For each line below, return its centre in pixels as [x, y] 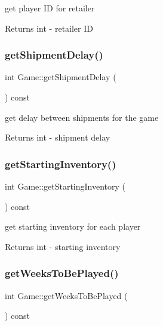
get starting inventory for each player [73, 226]
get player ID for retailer [50, 8]
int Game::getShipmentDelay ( [61, 77]
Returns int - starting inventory [63, 246]
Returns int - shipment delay [58, 137]
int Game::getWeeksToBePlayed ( [66, 295]
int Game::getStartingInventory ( [65, 186]
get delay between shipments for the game [82, 117]
